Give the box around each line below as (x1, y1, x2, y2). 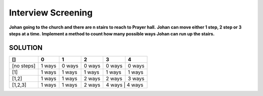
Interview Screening (9, 7, 93, 18)
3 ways (128, 75, 145, 82)
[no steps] (12, 62, 36, 69)
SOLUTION (9, 44, 43, 52)
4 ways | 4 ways (105, 81, 144, 88)
